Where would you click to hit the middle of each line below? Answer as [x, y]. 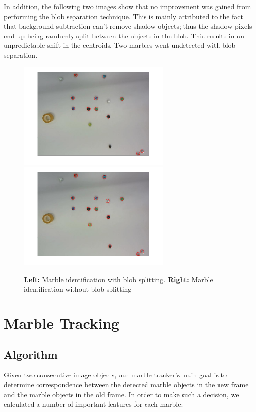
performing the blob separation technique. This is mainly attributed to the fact [124, 16]
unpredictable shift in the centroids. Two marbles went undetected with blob [120, 45]
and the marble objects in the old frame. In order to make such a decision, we [122, 394]
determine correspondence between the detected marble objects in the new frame [126, 385]
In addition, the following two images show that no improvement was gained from [128, 6]
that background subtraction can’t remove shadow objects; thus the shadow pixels [128, 26]
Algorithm [31, 354]
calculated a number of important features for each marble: [93, 404]
